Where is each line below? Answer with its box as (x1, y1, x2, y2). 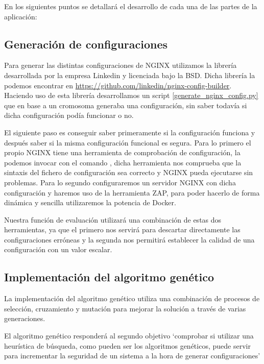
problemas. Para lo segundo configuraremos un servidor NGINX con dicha (4, 177, 236, 187)
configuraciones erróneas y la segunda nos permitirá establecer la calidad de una (4, 234, 255, 245)
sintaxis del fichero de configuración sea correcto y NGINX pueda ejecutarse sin (4, 167, 253, 178)
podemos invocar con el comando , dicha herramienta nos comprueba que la (4, 157, 242, 167)
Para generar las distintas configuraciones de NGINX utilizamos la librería (4, 60, 237, 70)
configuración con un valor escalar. (4, 244, 112, 255)
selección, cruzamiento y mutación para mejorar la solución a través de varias (4, 303, 246, 313)
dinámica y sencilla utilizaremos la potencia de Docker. (4, 197, 176, 208)
